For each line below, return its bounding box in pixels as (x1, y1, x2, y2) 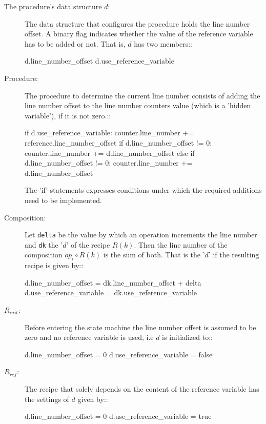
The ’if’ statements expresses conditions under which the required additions (25, 185, 262, 195)
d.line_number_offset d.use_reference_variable (25, 55, 174, 66)
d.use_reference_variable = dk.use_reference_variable (25, 287, 197, 298)
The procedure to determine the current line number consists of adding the (25, 90, 260, 100)
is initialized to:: (162, 332, 213, 342)
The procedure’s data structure (4, 1, 102, 11)
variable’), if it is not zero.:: (25, 110, 111, 120)
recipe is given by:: (25, 260, 84, 271)
